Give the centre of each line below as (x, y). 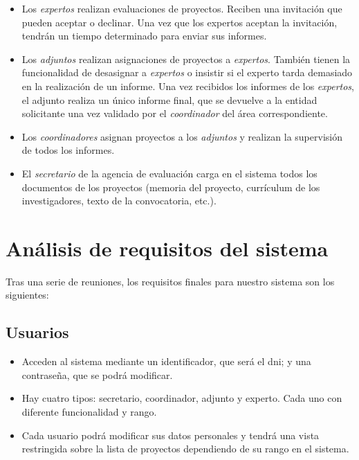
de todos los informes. (68, 150)
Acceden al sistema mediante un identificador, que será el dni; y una (166, 361)
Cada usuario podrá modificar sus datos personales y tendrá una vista (171, 435)
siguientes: (27, 295)
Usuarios (37, 332)
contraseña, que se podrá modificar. (97, 374)
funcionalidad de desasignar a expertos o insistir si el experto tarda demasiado (187, 72)
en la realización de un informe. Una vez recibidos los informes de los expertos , (188, 86)
